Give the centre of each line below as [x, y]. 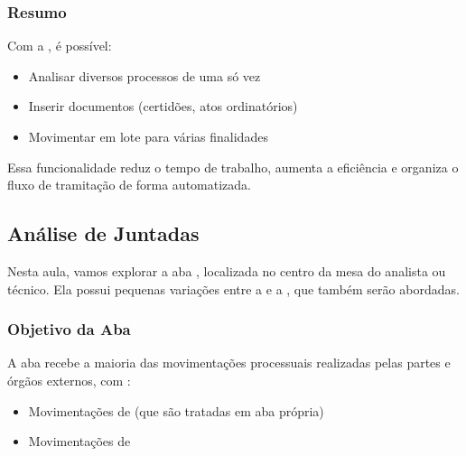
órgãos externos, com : [69, 380]
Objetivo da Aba [69, 329]
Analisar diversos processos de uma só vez [144, 75]
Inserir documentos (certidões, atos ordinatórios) [163, 106]
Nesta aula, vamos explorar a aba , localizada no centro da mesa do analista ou [227, 270]
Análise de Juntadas [103, 233]
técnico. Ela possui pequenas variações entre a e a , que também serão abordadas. [233, 288]
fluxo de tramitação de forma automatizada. [129, 185]
